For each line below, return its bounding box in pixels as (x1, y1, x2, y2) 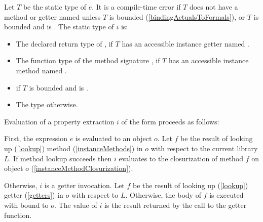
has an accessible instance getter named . (122, 38, 249, 49)
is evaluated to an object (75, 133, 152, 144)
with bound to (4, 199, 49, 210)
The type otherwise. (16, 99, 78, 110)
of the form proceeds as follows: (121, 116, 219, 126)
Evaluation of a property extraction (4, 116, 115, 126)
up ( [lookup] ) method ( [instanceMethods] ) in (4, 143, 143, 153)
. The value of (54, 199, 97, 210)
